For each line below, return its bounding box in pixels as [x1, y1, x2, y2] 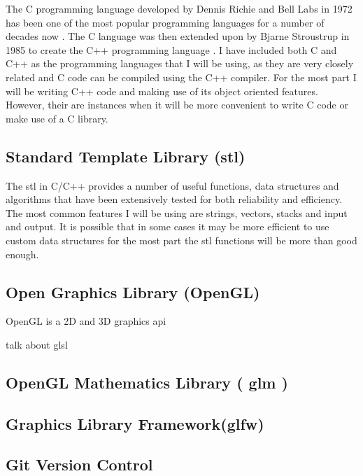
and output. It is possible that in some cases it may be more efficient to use [6, 219, 329, 234]
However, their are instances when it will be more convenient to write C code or [6, 97, 348, 112]
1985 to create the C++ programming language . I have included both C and [6, 42, 337, 57]
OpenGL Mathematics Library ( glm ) [6, 371, 288, 393]
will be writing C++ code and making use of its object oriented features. [6, 83, 318, 98]
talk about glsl [6, 337, 68, 351]
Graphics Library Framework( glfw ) [6, 412, 264, 434]
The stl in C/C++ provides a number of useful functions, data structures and [6, 178, 339, 192]
